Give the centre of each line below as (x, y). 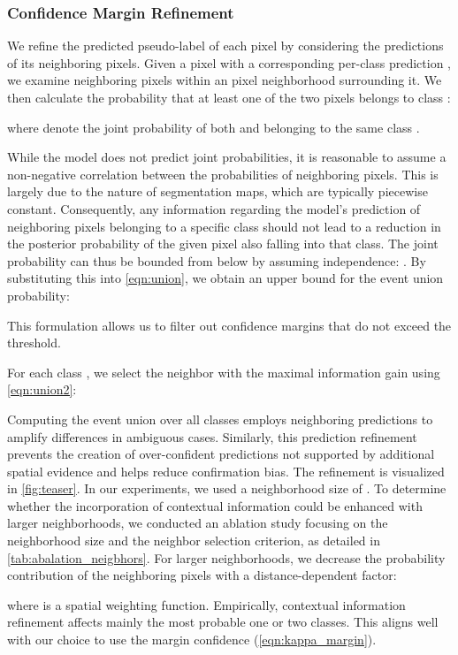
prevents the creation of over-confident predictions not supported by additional (221, 454)
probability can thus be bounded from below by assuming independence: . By (217, 260)
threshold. (34, 343)
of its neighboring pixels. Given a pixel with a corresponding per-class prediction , (229, 62)
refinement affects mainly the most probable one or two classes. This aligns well (223, 622)
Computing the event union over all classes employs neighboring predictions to (220, 419)
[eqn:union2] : (42, 389)
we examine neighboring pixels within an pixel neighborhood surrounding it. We (225, 80)
